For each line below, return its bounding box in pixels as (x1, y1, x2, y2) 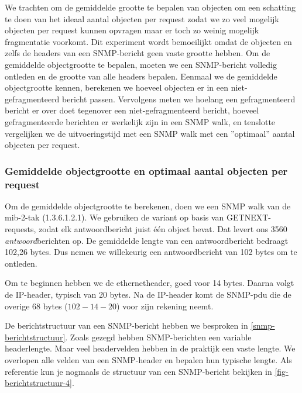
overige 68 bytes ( (5, 299, 68, 312)
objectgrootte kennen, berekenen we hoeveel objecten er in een (5, 81, 228, 94)
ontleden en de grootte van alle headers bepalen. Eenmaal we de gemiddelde (5, 70, 277, 82)
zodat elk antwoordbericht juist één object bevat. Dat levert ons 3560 (39, 223, 287, 235)
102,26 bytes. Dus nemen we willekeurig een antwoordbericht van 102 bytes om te (5, 246, 297, 258)
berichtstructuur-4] (5, 377, 72, 389)
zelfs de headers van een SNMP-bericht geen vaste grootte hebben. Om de (5, 47, 270, 59)
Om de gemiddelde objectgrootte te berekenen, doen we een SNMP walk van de (5, 199, 291, 212)
